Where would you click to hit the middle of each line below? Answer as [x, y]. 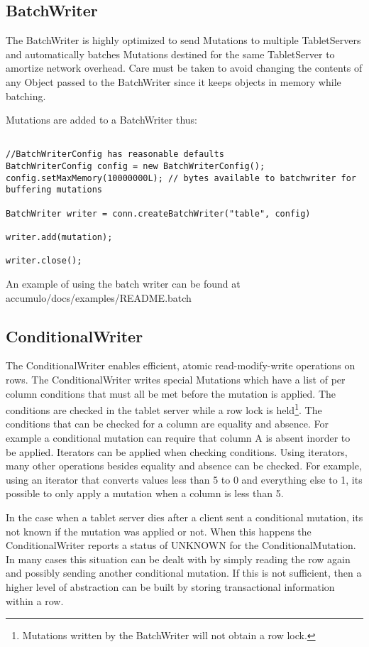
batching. [26, 96]
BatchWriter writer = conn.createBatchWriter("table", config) [158, 213]
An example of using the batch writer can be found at [123, 283]
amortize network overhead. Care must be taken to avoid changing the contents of [184, 68]
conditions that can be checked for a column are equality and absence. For [167, 424]
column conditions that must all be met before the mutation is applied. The [171, 393]
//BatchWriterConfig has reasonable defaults [115, 154]
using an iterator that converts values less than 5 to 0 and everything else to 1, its [184, 479]
